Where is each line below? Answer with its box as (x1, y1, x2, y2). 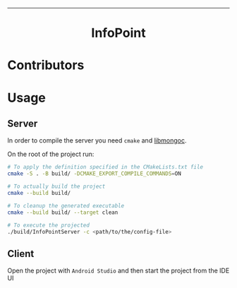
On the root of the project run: (7, 150, 95, 159)
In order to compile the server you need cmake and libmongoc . (7, 136, 187, 145)
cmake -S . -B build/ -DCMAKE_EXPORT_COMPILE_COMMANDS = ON (7, 170, 181, 177)
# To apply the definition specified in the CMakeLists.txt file (7, 164, 203, 171)
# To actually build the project (7, 183, 106, 191)
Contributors (7, 57, 85, 73)
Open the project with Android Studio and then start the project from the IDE (7, 266, 230, 275)
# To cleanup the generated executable (7, 202, 125, 209)
